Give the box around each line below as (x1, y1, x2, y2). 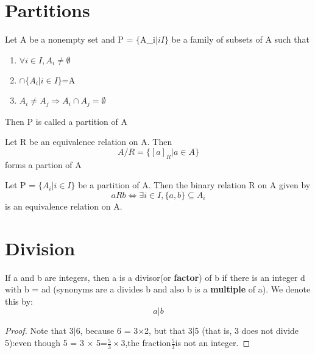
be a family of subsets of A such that (171, 33, 310, 46)
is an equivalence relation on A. (5, 199, 122, 212)
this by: (5, 294, 33, 307)
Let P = (5, 179, 36, 191)
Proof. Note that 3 (5, 324, 74, 337)
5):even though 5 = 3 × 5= (5, 336, 107, 349)
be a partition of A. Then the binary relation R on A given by (78, 179, 311, 191)
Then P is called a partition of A (5, 115, 127, 127)
